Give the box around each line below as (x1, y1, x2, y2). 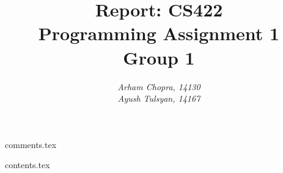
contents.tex (5, 158, 50, 171)
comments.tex (5, 138, 57, 150)
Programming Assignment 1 (38, 21, 280, 46)
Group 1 (123, 44, 195, 69)
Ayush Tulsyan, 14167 (117, 92, 200, 105)
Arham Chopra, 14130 (117, 80, 200, 93)
